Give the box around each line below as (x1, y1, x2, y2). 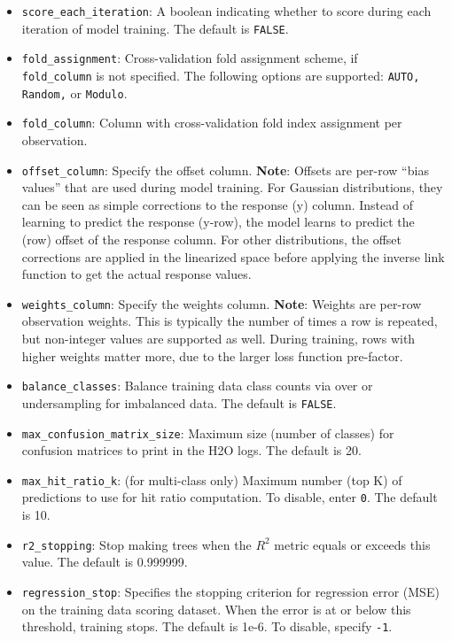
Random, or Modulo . (21, 83, 128, 102)
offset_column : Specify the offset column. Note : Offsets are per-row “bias (21, 160, 429, 179)
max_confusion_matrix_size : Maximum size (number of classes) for (21, 423, 394, 442)
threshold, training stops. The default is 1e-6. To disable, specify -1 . (21, 617, 393, 636)
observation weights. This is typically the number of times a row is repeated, (21, 312, 438, 330)
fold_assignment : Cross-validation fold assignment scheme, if (21, 49, 358, 67)
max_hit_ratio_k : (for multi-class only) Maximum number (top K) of (21, 470, 402, 489)
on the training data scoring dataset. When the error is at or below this (21, 599, 411, 618)
